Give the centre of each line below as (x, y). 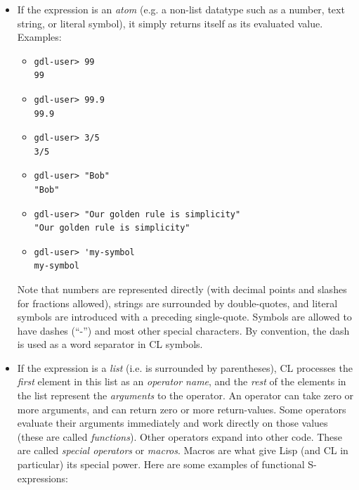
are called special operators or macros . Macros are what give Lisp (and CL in (183, 450)
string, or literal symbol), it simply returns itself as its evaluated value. (170, 23)
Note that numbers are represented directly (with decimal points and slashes (182, 289)
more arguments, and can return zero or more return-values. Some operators (182, 409)
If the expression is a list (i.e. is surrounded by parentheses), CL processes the (185, 367)
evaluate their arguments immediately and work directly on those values (172, 423)
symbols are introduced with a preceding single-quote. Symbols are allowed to (184, 317)
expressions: (43, 478)
